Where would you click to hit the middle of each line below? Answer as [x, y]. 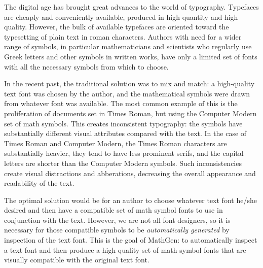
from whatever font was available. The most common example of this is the [121, 103]
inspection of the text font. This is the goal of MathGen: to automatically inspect [131, 240]
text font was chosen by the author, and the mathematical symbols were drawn [127, 93]
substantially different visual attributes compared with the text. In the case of [125, 133]
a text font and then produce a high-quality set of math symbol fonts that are [125, 249]
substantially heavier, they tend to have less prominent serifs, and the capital [124, 153]
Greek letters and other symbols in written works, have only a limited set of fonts [131, 56]
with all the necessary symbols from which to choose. [86, 66]
